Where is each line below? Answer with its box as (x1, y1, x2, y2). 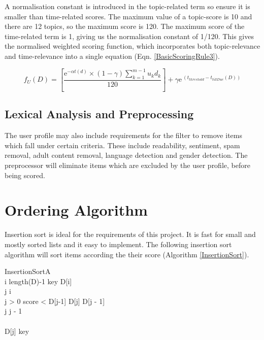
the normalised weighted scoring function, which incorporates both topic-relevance (5, 41, 260, 51)
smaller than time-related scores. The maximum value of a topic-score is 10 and (5, 11, 252, 21)
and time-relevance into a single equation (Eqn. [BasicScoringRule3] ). (5, 50, 220, 61)
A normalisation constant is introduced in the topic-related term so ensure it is (5, 1, 250, 11)
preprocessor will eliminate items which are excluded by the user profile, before (5, 160, 250, 171)
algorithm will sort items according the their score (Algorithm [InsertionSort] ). (5, 249, 249, 259)
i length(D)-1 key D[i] (5, 276, 72, 286)
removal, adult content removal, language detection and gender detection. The (5, 150, 248, 160)
